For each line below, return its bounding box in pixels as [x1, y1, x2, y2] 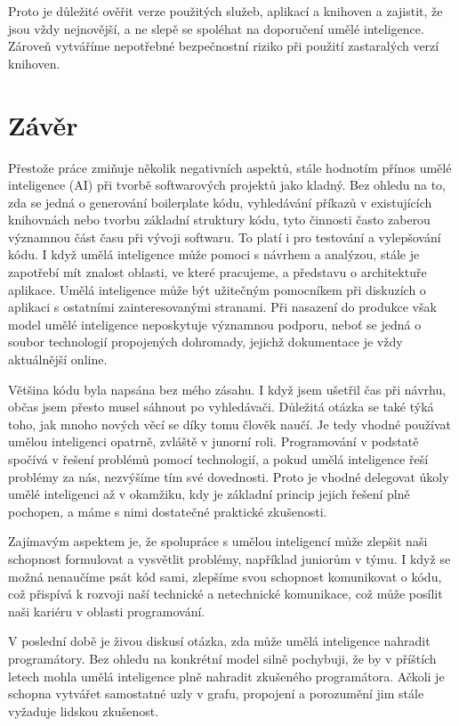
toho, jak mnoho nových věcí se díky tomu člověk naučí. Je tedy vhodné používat [8, 414, 452, 433]
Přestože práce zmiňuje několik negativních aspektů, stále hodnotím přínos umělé [8, 158, 452, 176]
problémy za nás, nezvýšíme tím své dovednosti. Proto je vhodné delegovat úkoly [8, 467, 449, 485]
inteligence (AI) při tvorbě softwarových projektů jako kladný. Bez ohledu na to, [8, 175, 447, 194]
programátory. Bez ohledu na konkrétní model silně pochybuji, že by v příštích [8, 649, 437, 667]
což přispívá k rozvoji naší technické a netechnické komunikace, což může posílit [8, 584, 443, 603]
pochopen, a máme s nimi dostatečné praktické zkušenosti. [8, 502, 327, 520]
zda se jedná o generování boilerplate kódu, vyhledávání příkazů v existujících [8, 192, 432, 211]
